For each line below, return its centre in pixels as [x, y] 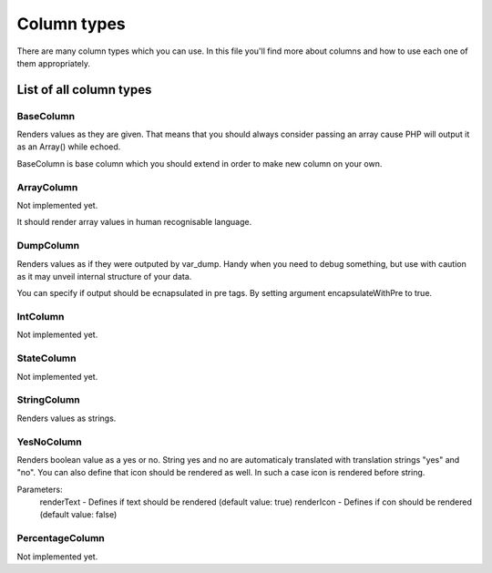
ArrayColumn [47, 187]
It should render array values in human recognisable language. [134, 222]
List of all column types [84, 90]
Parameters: [40, 489]
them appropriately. [54, 63]
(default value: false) [78, 515]
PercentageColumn [61, 538]
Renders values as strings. [67, 418]
